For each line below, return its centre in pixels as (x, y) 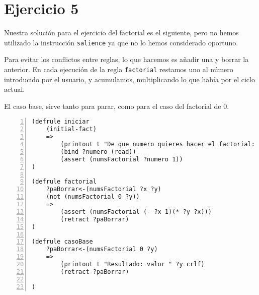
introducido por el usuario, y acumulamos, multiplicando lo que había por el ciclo (129, 79)
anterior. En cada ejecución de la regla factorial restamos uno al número (119, 69)
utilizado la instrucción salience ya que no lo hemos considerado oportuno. (121, 42)
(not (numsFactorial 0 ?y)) (93, 197)
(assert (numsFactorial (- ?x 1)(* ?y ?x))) (136, 212)
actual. (15, 89)
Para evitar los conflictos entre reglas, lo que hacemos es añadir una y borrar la (126, 59)
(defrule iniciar (61, 122)
